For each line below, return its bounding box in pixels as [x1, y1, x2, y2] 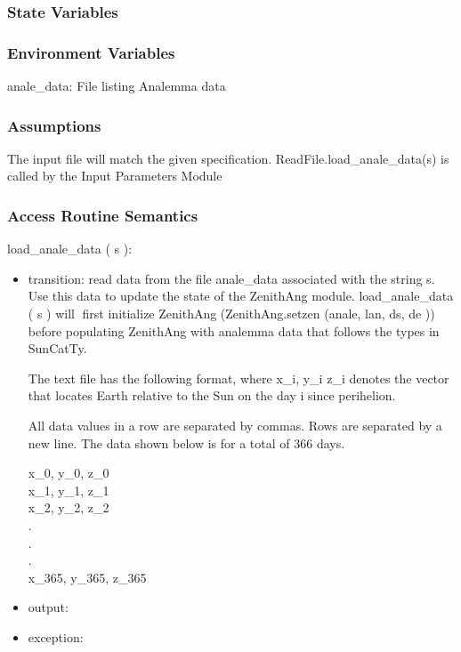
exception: [28, 627, 84, 646]
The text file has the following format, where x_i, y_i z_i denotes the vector [28, 368, 449, 387]
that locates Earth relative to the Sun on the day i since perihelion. [28, 386, 396, 405]
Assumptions [7, 114, 101, 136]
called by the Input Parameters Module [7, 166, 222, 185]
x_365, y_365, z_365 [28, 567, 147, 586]
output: [28, 598, 69, 616]
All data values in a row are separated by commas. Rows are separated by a [28, 416, 442, 435]
